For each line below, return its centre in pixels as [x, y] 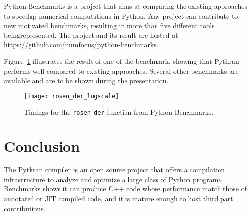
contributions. [25, 208]
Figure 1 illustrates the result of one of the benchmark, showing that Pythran [122, 61]
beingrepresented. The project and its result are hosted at [91, 35]
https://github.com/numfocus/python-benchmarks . [81, 45]
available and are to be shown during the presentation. [86, 80]
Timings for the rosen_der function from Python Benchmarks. [119, 112]
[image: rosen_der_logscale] [71, 96]
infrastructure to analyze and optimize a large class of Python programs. [113, 179]
